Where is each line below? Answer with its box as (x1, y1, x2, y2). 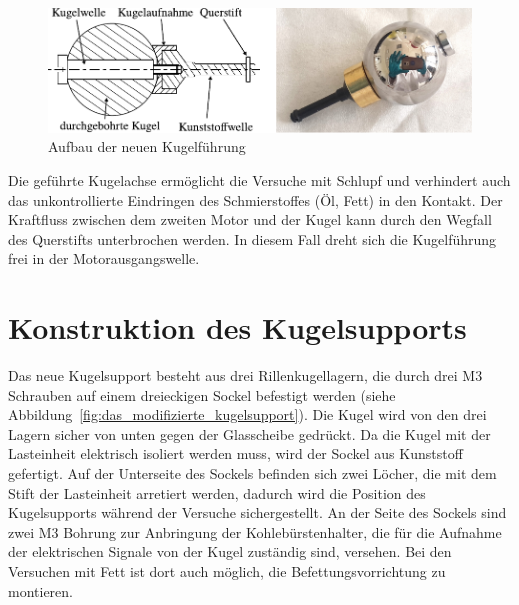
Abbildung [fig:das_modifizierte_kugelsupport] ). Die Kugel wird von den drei (8, 404, 487, 425)
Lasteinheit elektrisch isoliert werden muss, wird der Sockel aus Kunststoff (8, 443, 463, 464)
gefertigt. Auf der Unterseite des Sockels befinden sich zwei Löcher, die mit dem (8, 463, 497, 483)
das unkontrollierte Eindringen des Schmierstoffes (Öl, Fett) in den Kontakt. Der (8, 189, 503, 210)
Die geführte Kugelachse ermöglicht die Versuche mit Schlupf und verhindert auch (8, 169, 511, 190)
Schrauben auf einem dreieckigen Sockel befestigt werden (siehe (8, 384, 396, 405)
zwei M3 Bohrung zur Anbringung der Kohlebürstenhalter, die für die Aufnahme (8, 521, 502, 542)
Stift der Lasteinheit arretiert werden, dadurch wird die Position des (8, 482, 426, 503)
